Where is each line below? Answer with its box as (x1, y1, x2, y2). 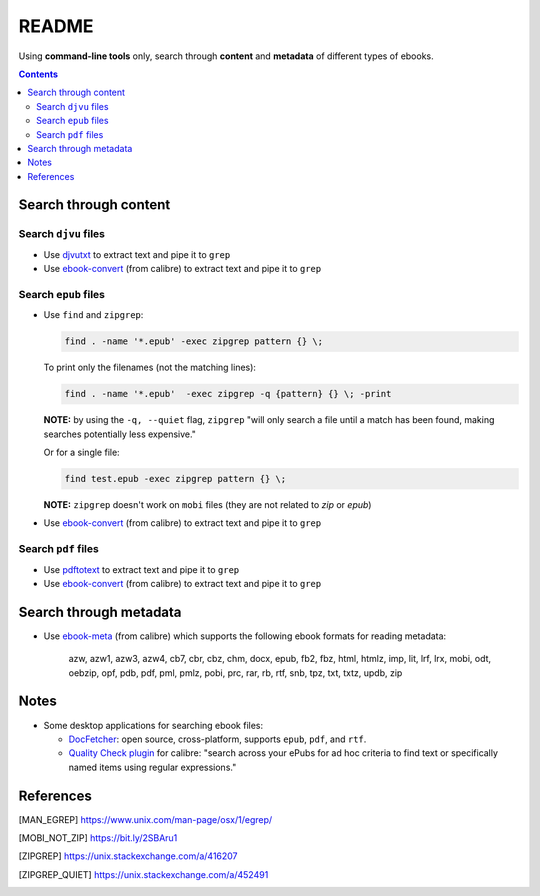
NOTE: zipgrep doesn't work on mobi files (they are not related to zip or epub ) (43, 499, 372, 511)
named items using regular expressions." (68, 761, 237, 773)
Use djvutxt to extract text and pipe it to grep (43, 248, 231, 260)
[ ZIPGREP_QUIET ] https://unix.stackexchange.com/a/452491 (18, 868, 269, 880)
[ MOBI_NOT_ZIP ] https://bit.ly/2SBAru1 (18, 832, 178, 844)
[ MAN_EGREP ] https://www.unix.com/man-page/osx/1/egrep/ (18, 813, 273, 825)
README (18, 15, 94, 37)
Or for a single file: (43, 446, 120, 459)
